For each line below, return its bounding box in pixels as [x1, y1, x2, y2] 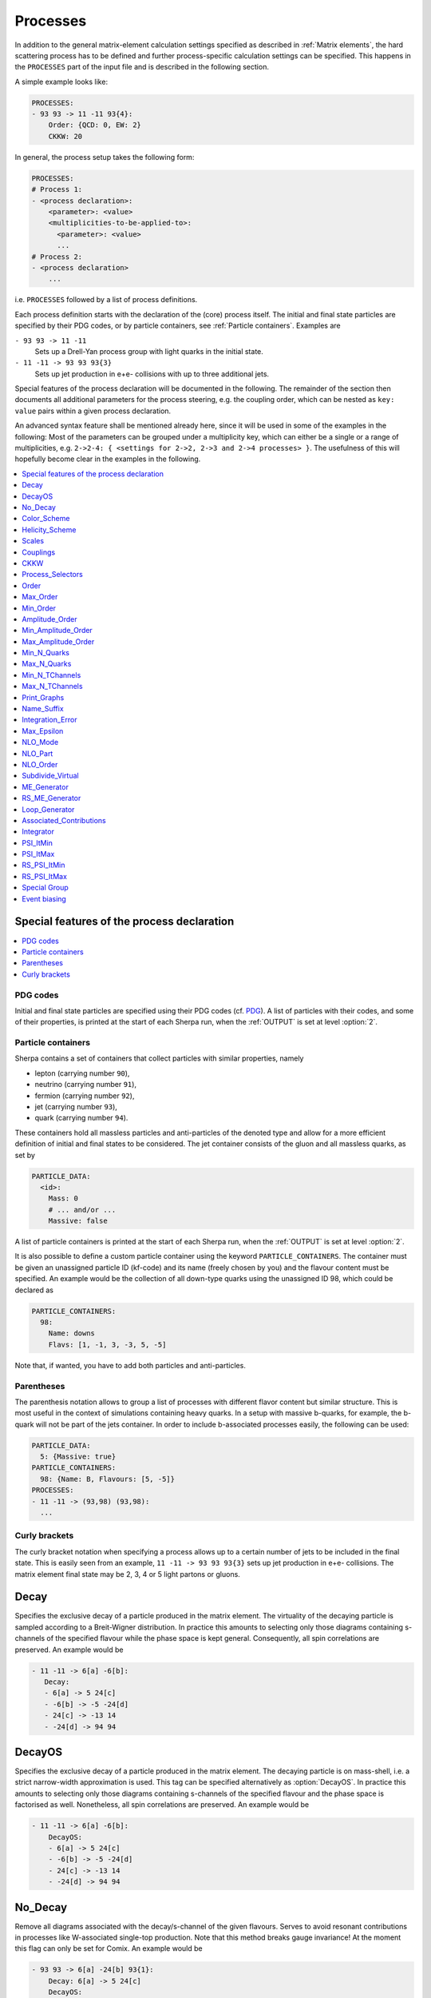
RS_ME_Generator [22, 794, 81, 803]
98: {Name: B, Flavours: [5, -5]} [40, 1475, 176, 1483]
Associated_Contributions [22, 815, 107, 825]
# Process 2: [31, 252, 83, 261]
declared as [14, 1285, 53, 1295]
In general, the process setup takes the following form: [14, 152, 195, 161]
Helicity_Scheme [22, 524, 77, 535]
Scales [22, 536, 44, 546]
